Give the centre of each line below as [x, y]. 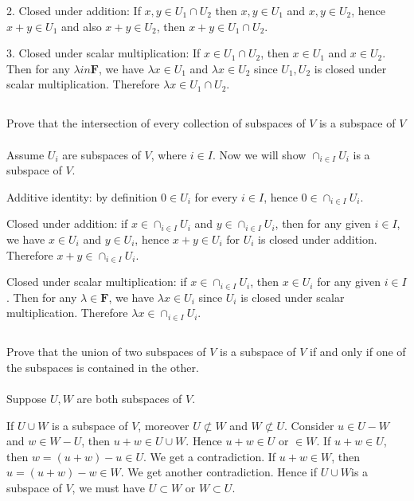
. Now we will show [259, 154]
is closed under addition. [318, 239]
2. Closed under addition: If [74, 10]
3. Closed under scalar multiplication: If [103, 53]
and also [82, 26]
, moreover [164, 425]
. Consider [309, 425]
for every [216, 196]
